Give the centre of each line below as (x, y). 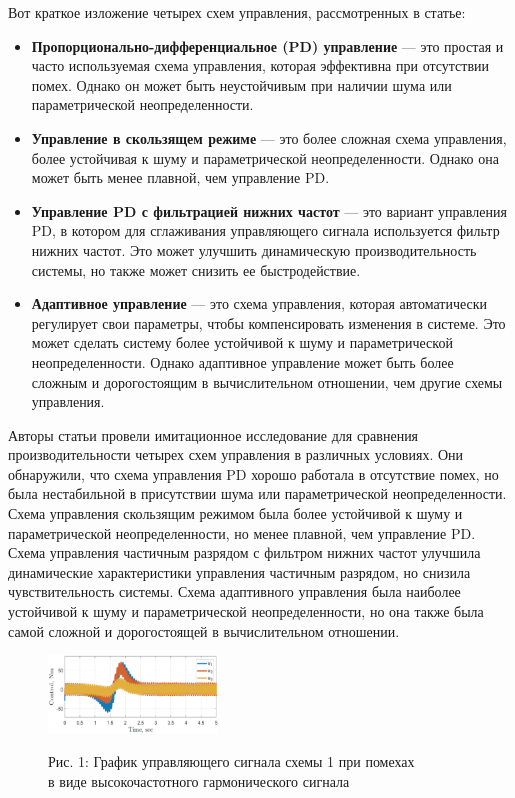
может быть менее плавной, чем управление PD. (180, 177)
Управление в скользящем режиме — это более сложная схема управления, (269, 137)
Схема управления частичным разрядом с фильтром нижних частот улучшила (244, 552)
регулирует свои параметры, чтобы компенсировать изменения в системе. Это (268, 322)
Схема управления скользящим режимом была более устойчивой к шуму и (235, 513)
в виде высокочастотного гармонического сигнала (199, 781)
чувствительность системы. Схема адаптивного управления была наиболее (234, 591)
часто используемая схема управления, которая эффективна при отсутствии (260, 65)
